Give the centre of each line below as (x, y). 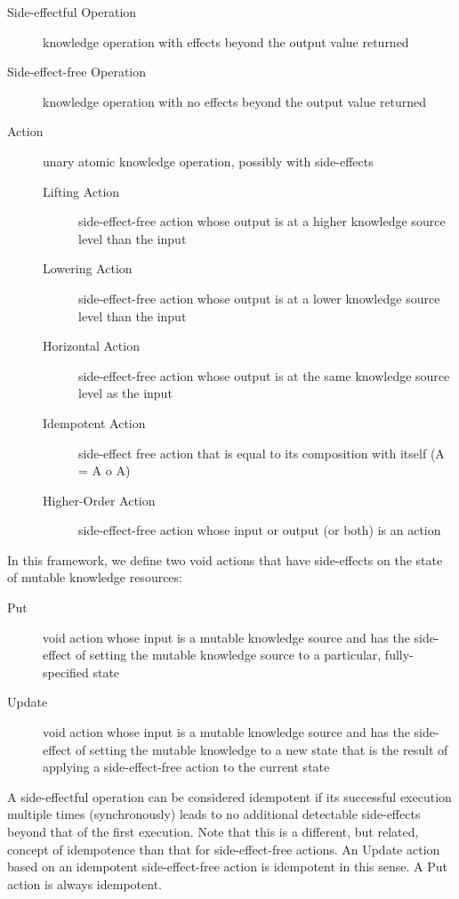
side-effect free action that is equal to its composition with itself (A (262, 453)
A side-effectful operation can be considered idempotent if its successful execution (229, 796)
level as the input (125, 393)
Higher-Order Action (99, 500)
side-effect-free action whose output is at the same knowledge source (264, 375)
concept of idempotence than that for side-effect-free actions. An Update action (224, 849)
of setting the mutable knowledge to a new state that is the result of (262, 749)
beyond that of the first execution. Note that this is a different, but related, (213, 831)
